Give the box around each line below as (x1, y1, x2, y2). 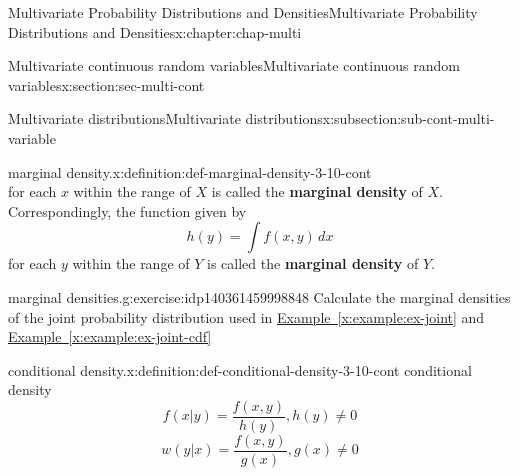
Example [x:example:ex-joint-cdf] (8, 326, 212, 347)
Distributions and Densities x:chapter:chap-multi (8, 21, 302, 42)
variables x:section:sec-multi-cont (8, 74, 205, 95)
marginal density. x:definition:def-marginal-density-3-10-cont (8, 161, 372, 182)
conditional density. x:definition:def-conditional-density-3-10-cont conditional (8, 359, 472, 380)
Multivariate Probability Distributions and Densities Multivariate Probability (8, 2, 478, 22)
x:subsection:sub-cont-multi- (322, 108, 495, 129)
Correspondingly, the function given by (8, 200, 247, 221)
